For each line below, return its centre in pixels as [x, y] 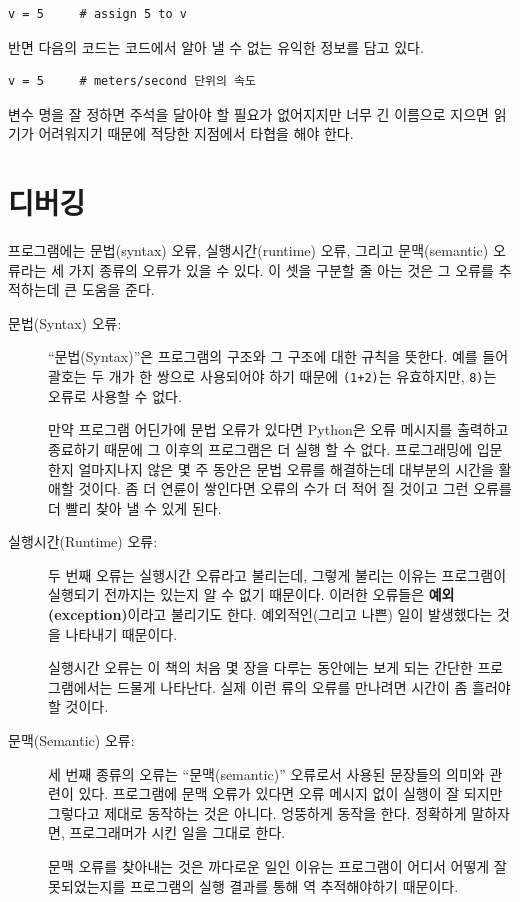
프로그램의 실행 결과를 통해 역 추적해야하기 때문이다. [294, 885]
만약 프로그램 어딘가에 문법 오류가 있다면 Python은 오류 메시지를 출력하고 [278, 429]
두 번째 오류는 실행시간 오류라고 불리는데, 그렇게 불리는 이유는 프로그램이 [277, 574]
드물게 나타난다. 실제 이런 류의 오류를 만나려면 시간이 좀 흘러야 [314, 686]
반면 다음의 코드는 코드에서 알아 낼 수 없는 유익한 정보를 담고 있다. [216, 46]
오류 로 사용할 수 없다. [115, 395]
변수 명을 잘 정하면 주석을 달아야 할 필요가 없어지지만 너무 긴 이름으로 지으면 [248, 113]
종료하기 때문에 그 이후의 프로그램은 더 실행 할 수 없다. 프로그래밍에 [260, 448]
